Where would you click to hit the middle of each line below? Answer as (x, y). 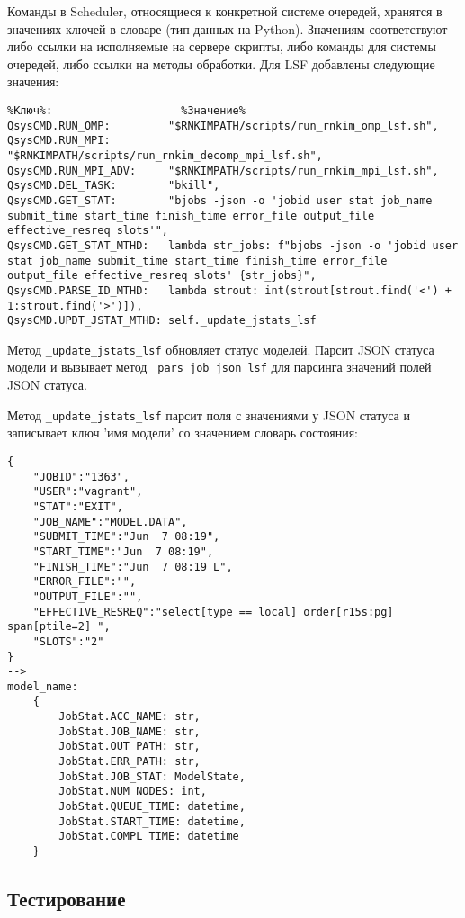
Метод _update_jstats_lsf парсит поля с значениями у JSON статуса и (209, 414)
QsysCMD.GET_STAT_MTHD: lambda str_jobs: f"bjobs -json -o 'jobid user (233, 245)
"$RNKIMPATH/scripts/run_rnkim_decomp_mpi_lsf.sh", (165, 155)
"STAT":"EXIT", (78, 506)
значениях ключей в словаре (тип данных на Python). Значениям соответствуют (228, 28)
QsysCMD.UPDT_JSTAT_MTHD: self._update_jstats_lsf (162, 321)
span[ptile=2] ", (59, 627)
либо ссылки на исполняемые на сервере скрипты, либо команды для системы (222, 46)
